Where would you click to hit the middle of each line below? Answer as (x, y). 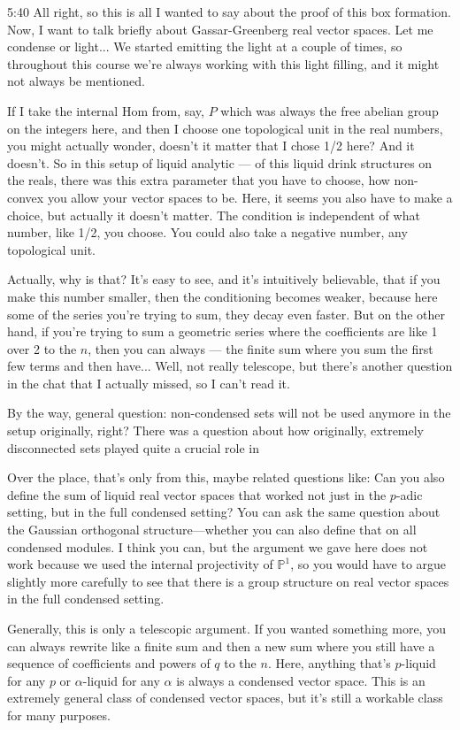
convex (26, 197)
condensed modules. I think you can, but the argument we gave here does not (218, 546)
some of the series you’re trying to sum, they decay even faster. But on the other (226, 314)
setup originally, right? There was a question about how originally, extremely (216, 430)
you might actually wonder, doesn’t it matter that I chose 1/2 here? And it (211, 146)
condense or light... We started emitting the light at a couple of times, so (205, 46)
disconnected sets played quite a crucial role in (133, 447)
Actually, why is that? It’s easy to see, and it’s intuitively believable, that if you (224, 279)
